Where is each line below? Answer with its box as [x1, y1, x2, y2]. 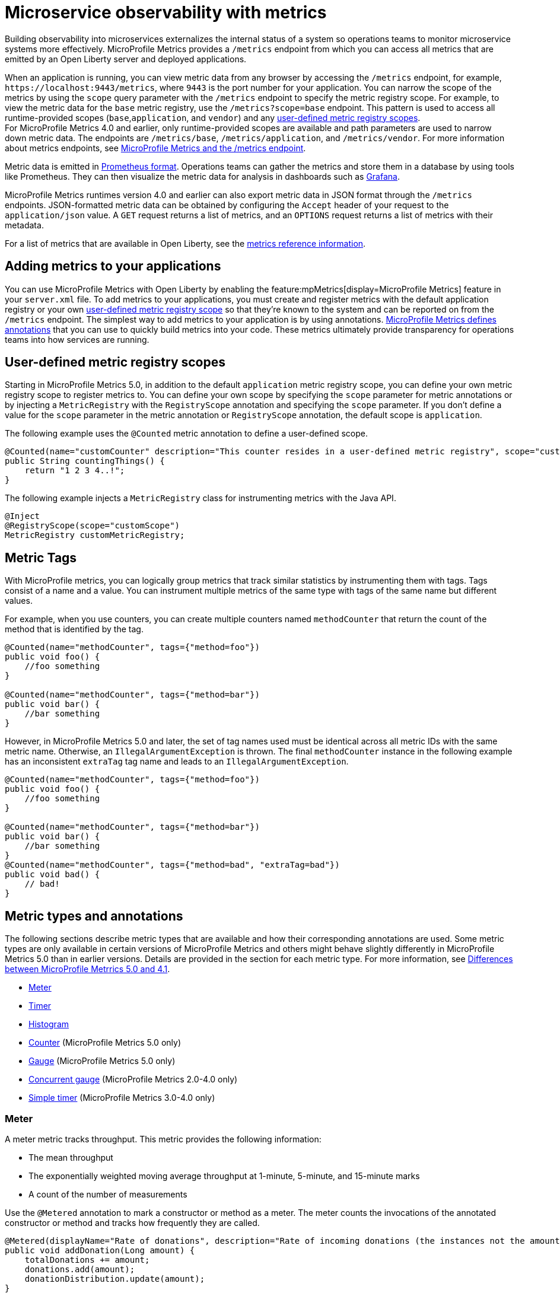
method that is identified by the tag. [5, 624, 144, 635]
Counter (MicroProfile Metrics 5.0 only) [28, 1037, 181, 1048]
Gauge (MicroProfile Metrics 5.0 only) [28, 1056, 176, 1066]
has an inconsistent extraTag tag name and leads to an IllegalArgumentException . [5, 756, 349, 767]
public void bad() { [5, 870, 100, 880]
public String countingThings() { [5, 456, 165, 466]
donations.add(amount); [24, 1264, 135, 1274]
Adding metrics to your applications [5, 259, 221, 274]
